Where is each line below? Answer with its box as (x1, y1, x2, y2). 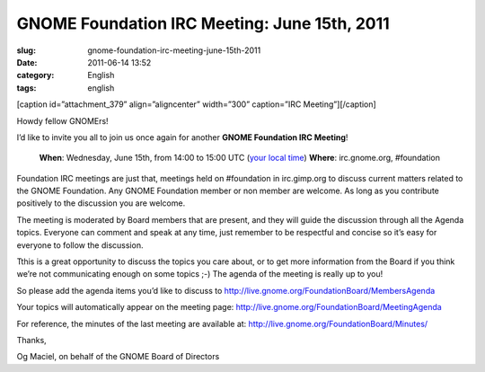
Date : (16, 57, 38, 67)
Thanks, (16, 334, 47, 345)
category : (16, 70, 55, 81)
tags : (16, 82, 37, 93)
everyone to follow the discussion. (16, 239, 144, 251)
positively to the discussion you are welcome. (16, 198, 186, 208)
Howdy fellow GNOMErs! (16, 115, 109, 126)
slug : (16, 45, 36, 56)
